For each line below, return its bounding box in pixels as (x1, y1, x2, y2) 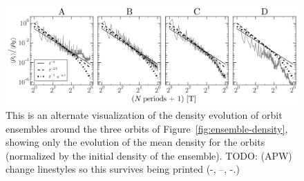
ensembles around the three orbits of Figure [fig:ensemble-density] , (6, 121, 288, 135)
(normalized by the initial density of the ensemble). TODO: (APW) (6, 148, 292, 162)
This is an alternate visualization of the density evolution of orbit (6, 108, 283, 122)
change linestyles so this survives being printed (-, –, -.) (6, 162, 240, 176)
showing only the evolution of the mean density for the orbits (6, 135, 265, 149)
